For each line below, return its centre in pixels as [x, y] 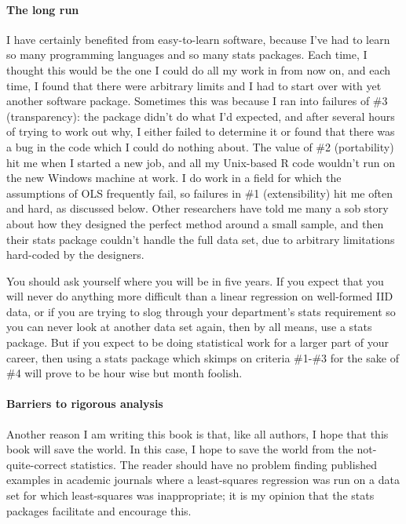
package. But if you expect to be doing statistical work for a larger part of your [198, 342]
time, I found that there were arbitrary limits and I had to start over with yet [194, 85]
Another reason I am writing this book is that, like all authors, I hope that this [198, 433]
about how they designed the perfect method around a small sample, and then [195, 223]
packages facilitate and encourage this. [99, 510]
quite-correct [37, 464]
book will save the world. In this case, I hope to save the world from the [180, 449]
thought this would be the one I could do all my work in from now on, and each [198, 69]
